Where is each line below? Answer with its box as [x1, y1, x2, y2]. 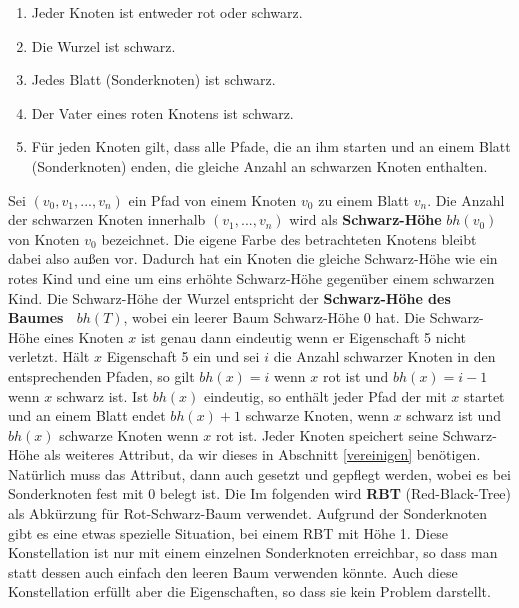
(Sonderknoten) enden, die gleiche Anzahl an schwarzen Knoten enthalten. [31, 155, 488, 176]
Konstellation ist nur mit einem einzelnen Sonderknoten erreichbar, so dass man [8, 542, 498, 563]
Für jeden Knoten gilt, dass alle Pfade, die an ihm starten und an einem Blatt [31, 136, 511, 157]
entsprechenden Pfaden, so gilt [8, 365, 195, 386]
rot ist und [322, 365, 389, 386]
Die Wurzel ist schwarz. [31, 35, 176, 56]
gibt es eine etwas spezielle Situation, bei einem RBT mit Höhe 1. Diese [8, 522, 448, 543]
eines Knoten [44, 326, 124, 347]
